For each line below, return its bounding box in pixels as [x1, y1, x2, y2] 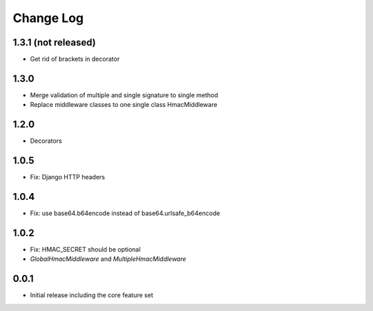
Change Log [12, 10, 84, 26]
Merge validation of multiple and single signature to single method [30, 90, 219, 99]
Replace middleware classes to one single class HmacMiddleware [30, 101, 218, 109]
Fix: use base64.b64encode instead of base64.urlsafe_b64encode [30, 209, 220, 217]
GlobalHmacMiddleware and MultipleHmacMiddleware [30, 255, 186, 263]
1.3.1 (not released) [12, 37, 96, 48]
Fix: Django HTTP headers [30, 173, 106, 181]
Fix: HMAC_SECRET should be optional [30, 245, 141, 253]
